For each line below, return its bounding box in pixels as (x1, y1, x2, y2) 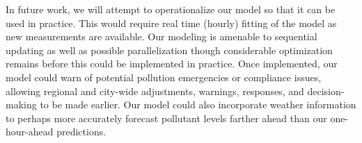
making (6, 97, 37, 112)
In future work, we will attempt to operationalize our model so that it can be (6, 2, 336, 16)
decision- (307, 83, 345, 98)
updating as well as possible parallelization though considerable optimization (6, 42, 333, 57)
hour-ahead (6, 124, 54, 139)
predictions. (56, 124, 107, 139)
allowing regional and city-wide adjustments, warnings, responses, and (6, 83, 304, 98)
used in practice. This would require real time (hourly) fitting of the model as (6, 15, 337, 30)
